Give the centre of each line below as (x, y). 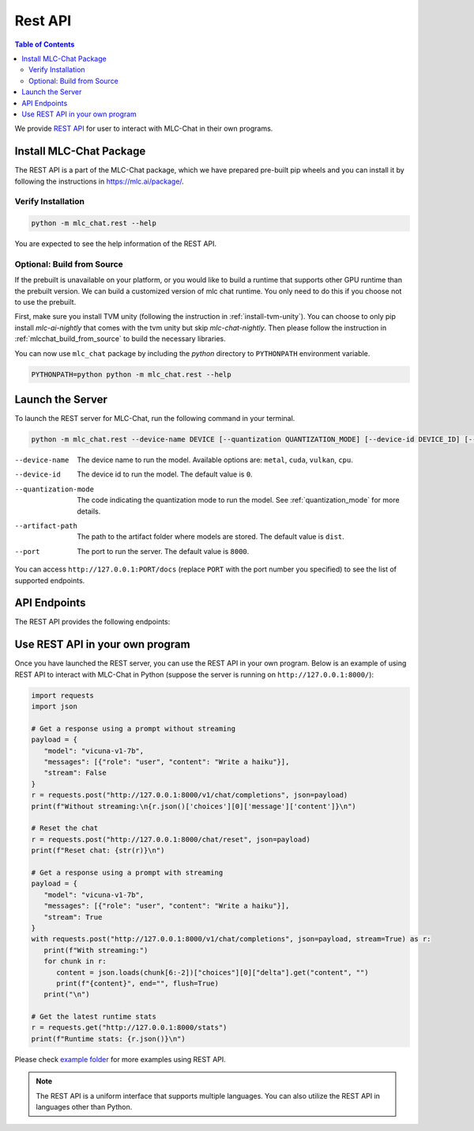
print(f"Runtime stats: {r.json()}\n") (108, 1038)
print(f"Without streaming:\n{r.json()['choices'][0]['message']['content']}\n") (194, 806)
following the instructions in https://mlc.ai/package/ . (100, 181)
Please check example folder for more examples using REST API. (120, 1059)
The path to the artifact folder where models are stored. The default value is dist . (211, 537)
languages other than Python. (84, 1107)
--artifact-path (46, 526)
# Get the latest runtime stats (94, 1017)
